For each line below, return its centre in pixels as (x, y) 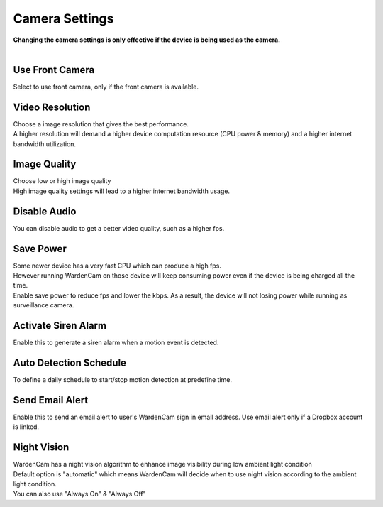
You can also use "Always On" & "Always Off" (79, 494)
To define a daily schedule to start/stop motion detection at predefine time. (122, 380)
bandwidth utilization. (45, 144)
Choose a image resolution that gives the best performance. (101, 124)
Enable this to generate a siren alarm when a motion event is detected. (116, 343)
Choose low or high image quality (62, 181)
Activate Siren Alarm (60, 326)
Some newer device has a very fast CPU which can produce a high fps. (117, 266)
